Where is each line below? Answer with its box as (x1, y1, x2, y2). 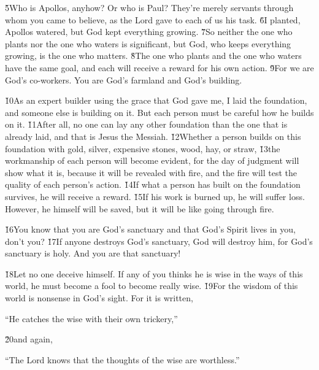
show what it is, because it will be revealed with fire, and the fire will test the (5, 166, 297, 179)
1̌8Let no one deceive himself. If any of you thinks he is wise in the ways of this (5, 267, 303, 280)
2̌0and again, (5, 333, 53, 345)
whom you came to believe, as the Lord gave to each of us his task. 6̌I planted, (5, 13, 301, 26)
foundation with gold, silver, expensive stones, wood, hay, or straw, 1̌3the (5, 142, 280, 155)
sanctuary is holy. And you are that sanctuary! (5, 247, 181, 260)
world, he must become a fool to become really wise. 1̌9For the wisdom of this (5, 279, 298, 292)
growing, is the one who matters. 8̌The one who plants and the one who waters (5, 49, 302, 62)
